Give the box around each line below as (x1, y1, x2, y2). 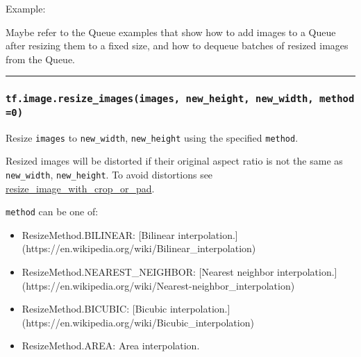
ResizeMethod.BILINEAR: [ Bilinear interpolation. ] (22, 227, 238, 242)
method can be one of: (6, 204, 99, 219)
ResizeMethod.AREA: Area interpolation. (22, 338, 200, 353)
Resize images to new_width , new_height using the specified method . (6, 130, 299, 144)
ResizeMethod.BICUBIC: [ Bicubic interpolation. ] (22, 301, 230, 316)
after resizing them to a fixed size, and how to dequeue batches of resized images (6, 38, 349, 53)
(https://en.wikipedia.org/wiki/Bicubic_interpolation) (22, 315, 254, 329)
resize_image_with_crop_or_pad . (6, 181, 155, 195)
